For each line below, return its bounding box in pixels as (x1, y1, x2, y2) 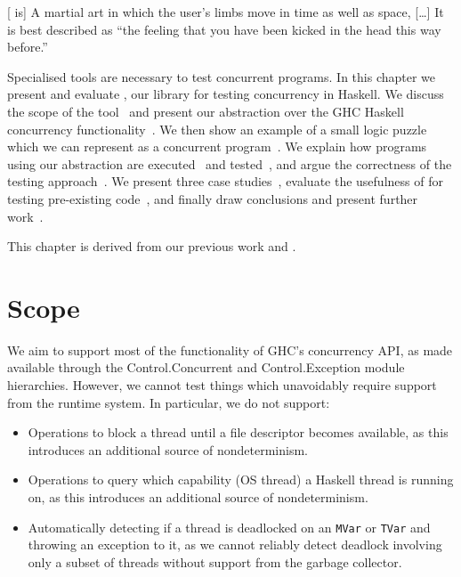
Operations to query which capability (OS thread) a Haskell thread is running (28, 470, 454, 489)
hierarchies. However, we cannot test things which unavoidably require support (7, 376, 437, 394)
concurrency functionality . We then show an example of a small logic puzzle (7, 119, 427, 138)
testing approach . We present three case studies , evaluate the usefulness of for (7, 172, 443, 191)
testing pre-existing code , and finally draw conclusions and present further (7, 189, 418, 207)
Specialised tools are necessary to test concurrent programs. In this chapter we (7, 67, 436, 85)
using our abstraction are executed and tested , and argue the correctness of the (7, 154, 452, 173)
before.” (7, 37, 48, 56)
